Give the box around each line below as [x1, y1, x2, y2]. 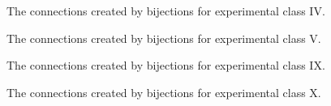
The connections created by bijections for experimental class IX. [6, 57, 325, 74]
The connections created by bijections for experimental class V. [6, 29, 321, 46]
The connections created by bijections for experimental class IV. [6, 2, 325, 19]
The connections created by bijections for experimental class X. [6, 83, 321, 100]
